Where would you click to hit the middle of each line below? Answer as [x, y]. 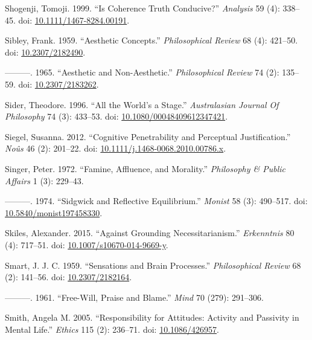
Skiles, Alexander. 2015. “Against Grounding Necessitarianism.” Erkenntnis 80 [150, 233]
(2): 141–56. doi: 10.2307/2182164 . [68, 277]
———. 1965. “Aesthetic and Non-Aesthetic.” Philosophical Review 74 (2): [142, 72]
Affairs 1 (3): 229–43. [44, 180]
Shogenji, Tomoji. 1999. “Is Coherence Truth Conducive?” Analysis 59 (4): [142, 8]
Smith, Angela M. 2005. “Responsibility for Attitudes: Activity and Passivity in [152, 317]
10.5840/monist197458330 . [54, 212]
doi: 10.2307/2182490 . [45, 52]
